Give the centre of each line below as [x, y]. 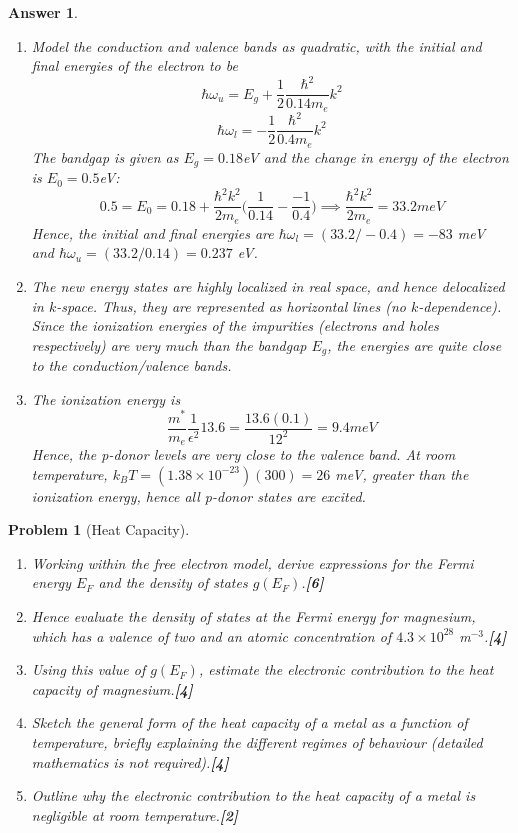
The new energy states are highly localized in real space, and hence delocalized [268, 286]
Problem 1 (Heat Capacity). [99, 529]
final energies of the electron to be [134, 65]
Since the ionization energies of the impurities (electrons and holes [235, 325]
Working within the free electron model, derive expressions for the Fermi [252, 562]
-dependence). [460, 305]
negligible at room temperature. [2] [135, 814]
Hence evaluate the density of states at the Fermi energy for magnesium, [253, 616]
